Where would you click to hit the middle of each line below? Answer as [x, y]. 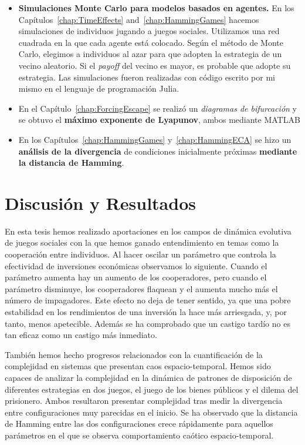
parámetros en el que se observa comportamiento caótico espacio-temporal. [139, 435]
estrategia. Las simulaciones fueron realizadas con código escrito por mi [147, 77]
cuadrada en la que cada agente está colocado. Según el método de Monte [151, 42]
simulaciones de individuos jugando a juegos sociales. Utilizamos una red [149, 31]
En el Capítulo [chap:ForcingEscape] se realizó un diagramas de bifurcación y [157, 108]
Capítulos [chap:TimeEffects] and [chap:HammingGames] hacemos [139, 19]
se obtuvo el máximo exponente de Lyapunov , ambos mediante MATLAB [159, 120]
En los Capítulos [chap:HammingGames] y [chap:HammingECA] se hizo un [155, 139]
